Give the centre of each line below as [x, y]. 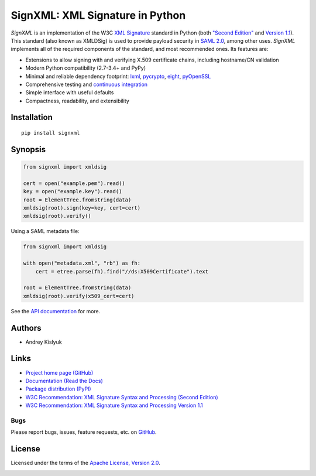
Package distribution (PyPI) [58, 389]
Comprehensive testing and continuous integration [87, 84]
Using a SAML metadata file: [45, 231]
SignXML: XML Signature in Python [98, 15]
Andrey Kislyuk [44, 342]
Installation [32, 117]
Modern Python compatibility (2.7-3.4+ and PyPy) [86, 68]
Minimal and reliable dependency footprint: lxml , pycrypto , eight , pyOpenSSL [118, 76]
